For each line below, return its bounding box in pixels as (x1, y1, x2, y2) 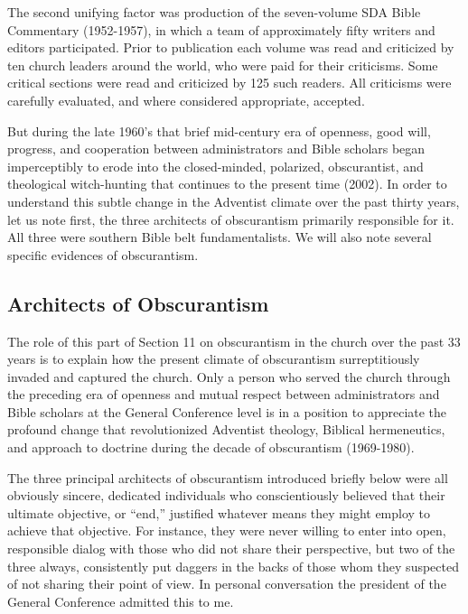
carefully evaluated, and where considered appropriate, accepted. (7, 90, 365, 109)
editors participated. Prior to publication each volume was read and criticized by (7, 38, 454, 57)
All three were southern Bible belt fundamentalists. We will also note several (7, 228, 432, 247)
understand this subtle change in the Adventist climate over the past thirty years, (7, 191, 460, 210)
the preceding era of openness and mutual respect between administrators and (7, 385, 440, 404)
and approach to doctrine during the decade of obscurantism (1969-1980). (7, 438, 415, 457)
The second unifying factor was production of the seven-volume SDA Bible (7, 3, 421, 21)
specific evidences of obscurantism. (7, 245, 199, 264)
